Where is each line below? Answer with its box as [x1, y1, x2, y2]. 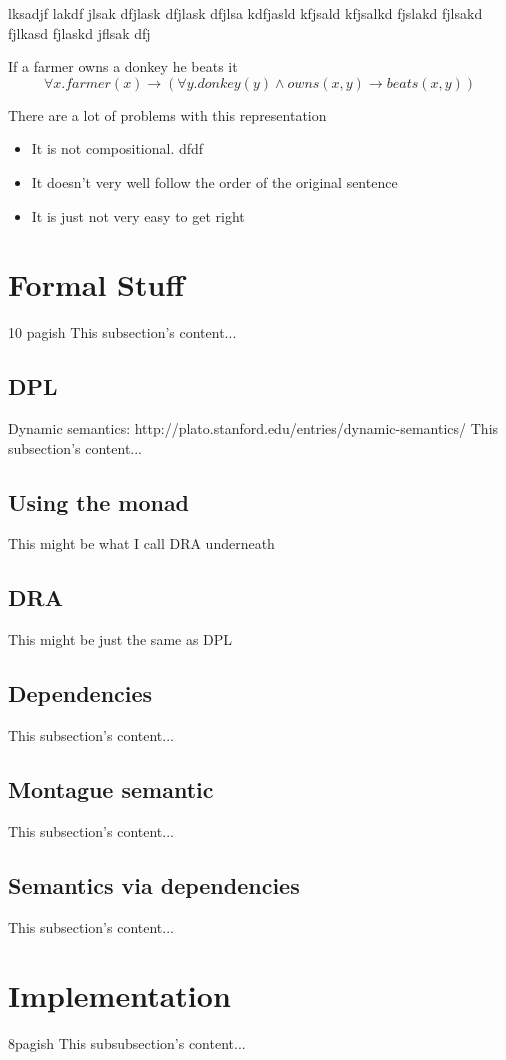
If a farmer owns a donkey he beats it [8, 56, 238, 77]
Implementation [8, 975, 231, 1016]
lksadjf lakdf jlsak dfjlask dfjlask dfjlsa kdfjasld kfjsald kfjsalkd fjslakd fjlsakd [8, 3, 483, 23]
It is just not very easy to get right [31, 205, 245, 226]
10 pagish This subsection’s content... [8, 322, 237, 343]
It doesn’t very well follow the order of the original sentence [31, 171, 398, 192]
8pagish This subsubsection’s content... [8, 1033, 246, 1054]
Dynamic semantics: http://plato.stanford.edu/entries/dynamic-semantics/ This [8, 418, 499, 439]
